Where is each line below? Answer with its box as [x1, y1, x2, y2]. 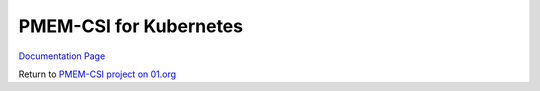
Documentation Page [18, 50, 106, 62]
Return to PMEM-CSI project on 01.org [18, 68, 177, 80]
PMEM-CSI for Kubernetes [18, 15, 244, 37]
